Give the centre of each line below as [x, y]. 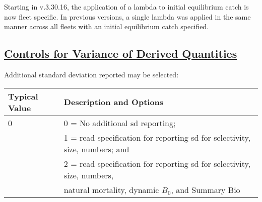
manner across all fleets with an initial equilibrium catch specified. [107, 26]
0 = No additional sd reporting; [120, 123]
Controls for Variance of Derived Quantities [121, 54]
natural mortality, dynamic [111, 189]
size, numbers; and [96, 149]
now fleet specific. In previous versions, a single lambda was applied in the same [127, 16]
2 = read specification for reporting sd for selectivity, [157, 163]
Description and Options [114, 102]
